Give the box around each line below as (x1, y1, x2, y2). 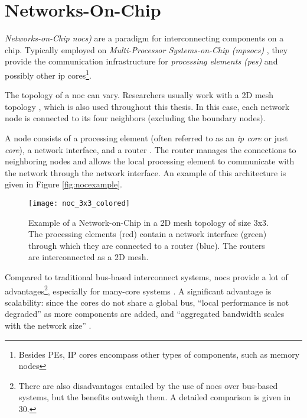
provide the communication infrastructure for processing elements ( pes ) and (5, 55, 278, 67)
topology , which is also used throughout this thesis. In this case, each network (5, 100, 290, 112)
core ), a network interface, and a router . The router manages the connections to (5, 143, 296, 155)
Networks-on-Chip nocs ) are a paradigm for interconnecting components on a (5, 32, 284, 44)
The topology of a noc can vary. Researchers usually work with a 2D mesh (5, 89, 274, 101)
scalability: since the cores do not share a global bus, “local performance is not (5, 296, 289, 308)
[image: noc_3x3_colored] (28, 199, 130, 208)
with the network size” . (5, 319, 92, 331)
